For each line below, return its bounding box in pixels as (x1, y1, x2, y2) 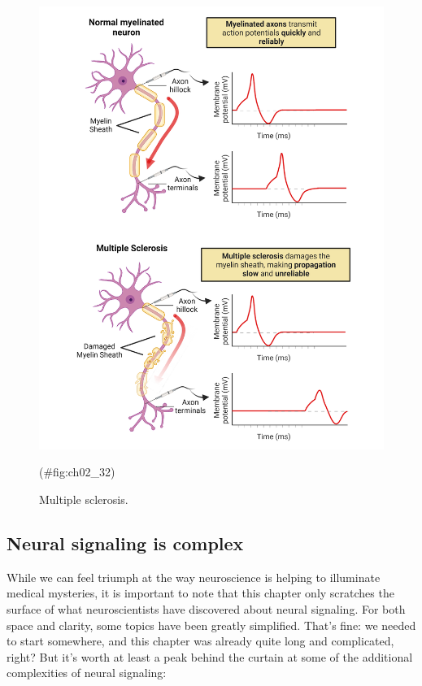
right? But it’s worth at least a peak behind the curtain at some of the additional (7, 648, 413, 665)
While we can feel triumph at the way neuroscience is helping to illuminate (7, 568, 381, 585)
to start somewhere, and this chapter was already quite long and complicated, (7, 632, 394, 649)
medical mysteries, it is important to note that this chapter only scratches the (7, 584, 394, 601)
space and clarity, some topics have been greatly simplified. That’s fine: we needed (7, 616, 416, 633)
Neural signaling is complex (7, 530, 244, 555)
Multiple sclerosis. (39, 490, 128, 507)
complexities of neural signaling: (7, 664, 167, 681)
